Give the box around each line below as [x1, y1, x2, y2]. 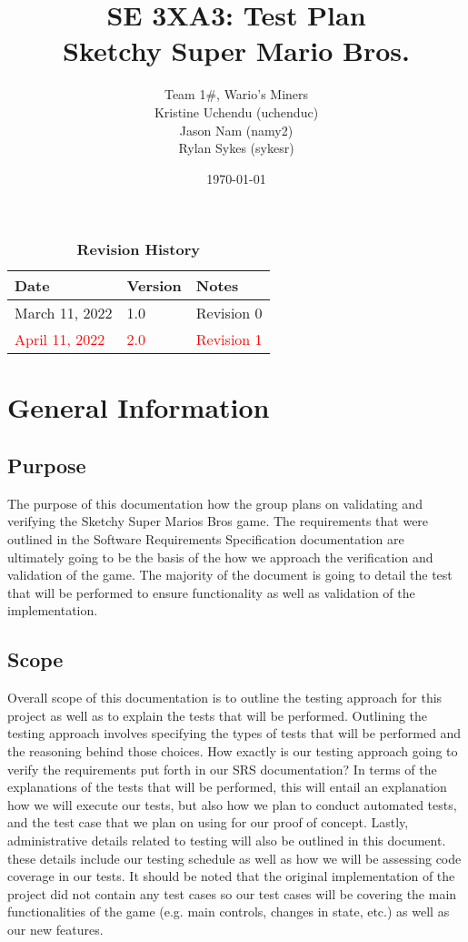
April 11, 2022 [15, 329, 105, 350]
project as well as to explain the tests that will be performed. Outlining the [7, 705, 428, 724]
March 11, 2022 [15, 302, 113, 324]
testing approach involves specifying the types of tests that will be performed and [7, 724, 462, 743]
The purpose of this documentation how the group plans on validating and [7, 493, 423, 512]
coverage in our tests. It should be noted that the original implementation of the [7, 866, 455, 886]
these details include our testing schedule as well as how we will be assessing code [7, 848, 462, 867]
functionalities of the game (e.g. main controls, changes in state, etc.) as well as [7, 902, 450, 921]
